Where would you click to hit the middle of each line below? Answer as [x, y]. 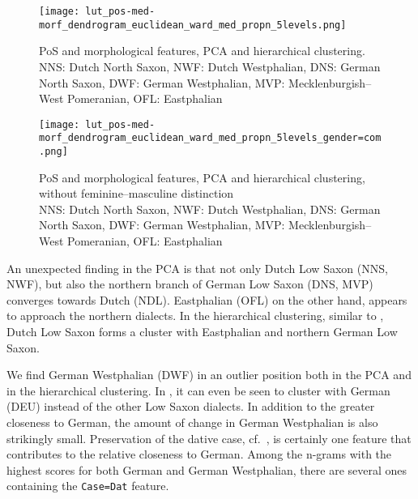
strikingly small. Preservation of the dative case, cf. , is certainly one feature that [209, 438]
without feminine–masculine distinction [136, 193]
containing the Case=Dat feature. [88, 486]
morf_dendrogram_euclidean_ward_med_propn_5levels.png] [193, 25]
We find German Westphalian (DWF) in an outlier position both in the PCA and [209, 375]
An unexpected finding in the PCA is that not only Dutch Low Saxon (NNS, [197, 268]
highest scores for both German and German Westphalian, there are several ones [207, 469]
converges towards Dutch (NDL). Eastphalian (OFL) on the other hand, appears [207, 299]
